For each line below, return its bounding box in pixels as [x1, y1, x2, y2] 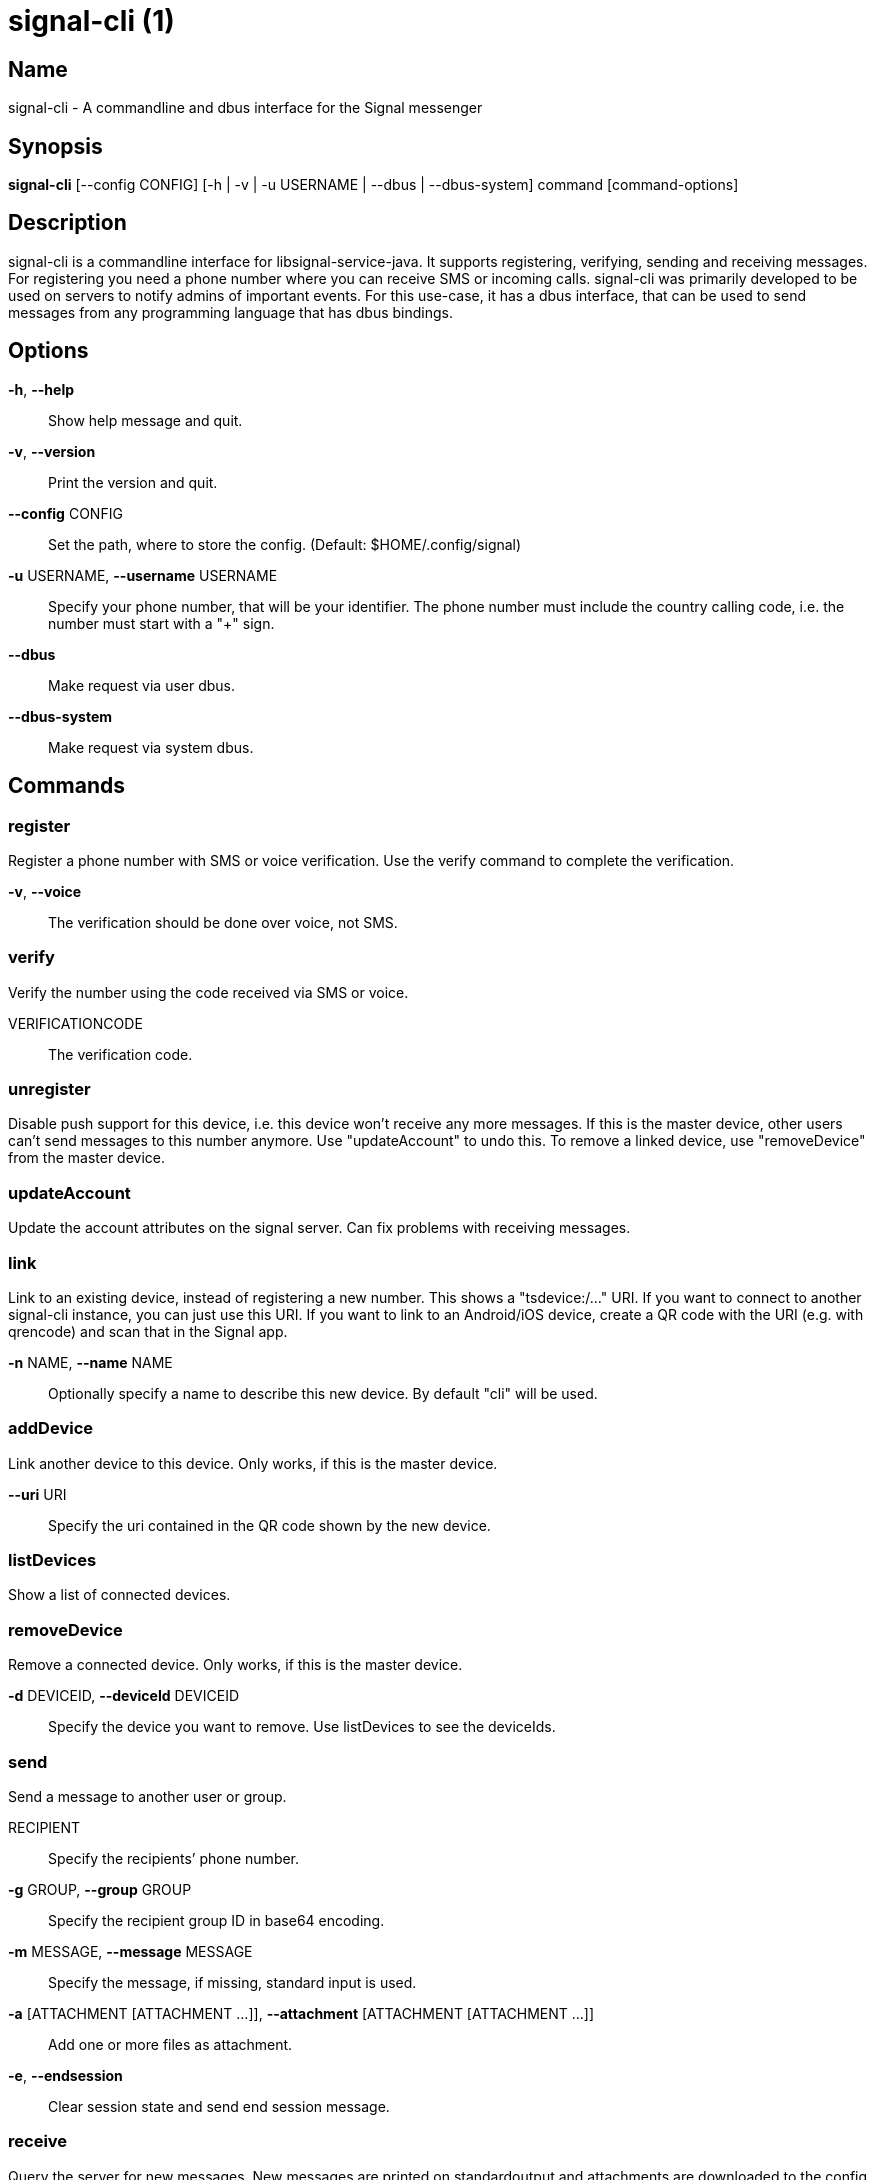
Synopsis [8, 133, 103, 159]
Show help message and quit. [48, 411, 243, 429]
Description [8, 210, 127, 236]
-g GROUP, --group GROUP [8, 1880, 192, 1898]
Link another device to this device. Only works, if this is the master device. [8, 1454, 498, 1472]
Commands [8, 773, 126, 799]
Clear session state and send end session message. [48, 2097, 390, 2115]
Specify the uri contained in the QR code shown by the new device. [48, 1516, 491, 1534]
